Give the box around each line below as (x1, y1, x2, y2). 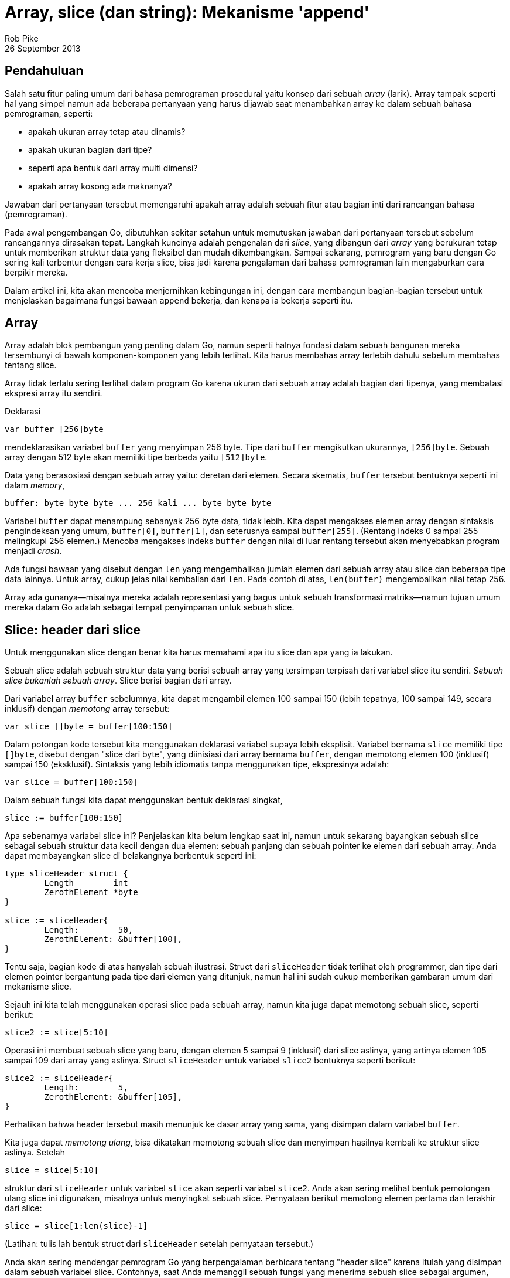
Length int (44, 878, 128, 888)
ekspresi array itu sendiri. (5, 388, 102, 399)
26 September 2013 (5, 43, 81, 53)
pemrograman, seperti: (5, 108, 93, 118)
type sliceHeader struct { (5, 869, 128, 879)
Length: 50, (44, 925, 134, 935)
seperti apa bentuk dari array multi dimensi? (28, 162, 198, 173)
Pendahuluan (5, 63, 84, 79)
